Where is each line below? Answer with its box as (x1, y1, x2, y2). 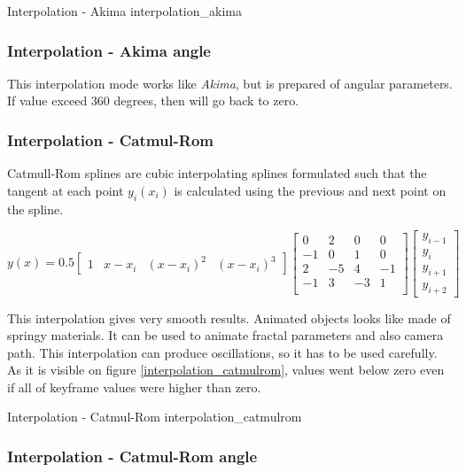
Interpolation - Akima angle (7, 39, 211, 61)
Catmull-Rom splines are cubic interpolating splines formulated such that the (7, 164, 427, 182)
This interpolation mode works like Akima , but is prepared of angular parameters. (7, 74, 453, 92)
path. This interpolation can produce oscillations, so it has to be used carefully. (7, 343, 438, 361)
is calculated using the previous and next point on (174, 181, 447, 199)
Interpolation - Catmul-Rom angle (7, 445, 258, 467)
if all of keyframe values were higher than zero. (7, 377, 261, 396)
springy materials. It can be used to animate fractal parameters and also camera (7, 326, 444, 344)
